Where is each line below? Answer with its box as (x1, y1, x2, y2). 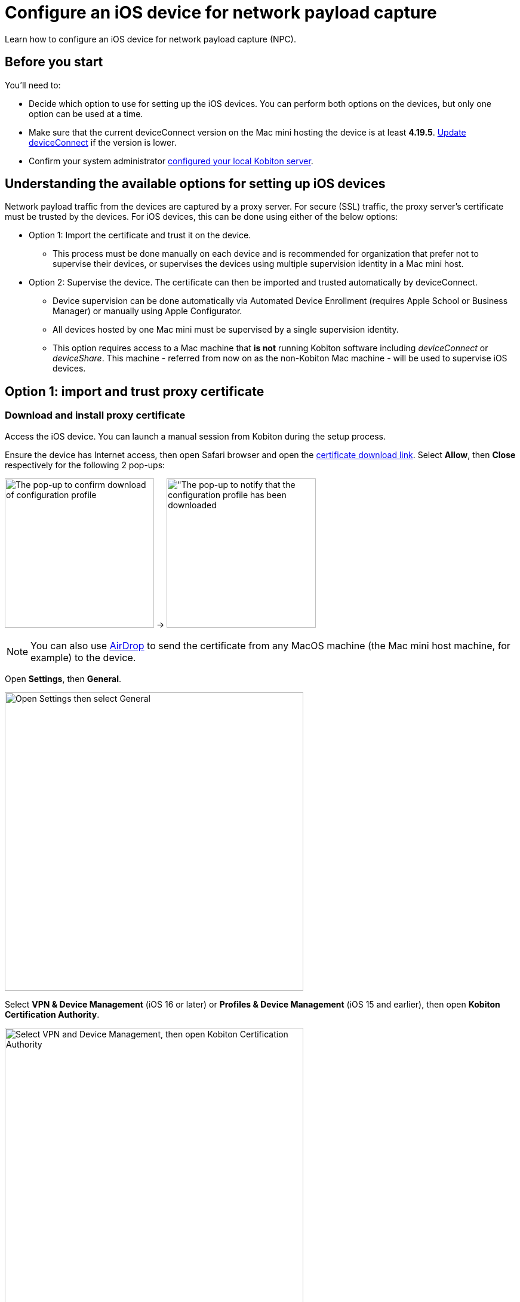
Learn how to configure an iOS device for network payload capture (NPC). (5, 33, 296, 44)
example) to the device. (30, 651, 136, 664)
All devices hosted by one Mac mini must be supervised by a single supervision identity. (53, 324, 399, 335)
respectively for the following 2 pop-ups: (5, 459, 165, 470)
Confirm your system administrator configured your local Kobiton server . (29, 155, 313, 166)
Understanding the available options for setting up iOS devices (5, 176, 386, 192)
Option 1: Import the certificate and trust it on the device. (29, 230, 251, 241)
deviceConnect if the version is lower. (29, 137, 177, 148)
